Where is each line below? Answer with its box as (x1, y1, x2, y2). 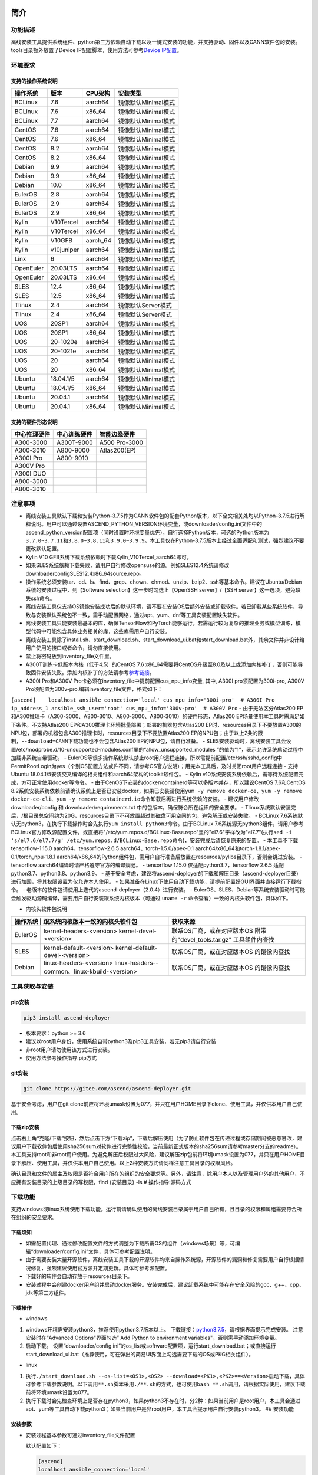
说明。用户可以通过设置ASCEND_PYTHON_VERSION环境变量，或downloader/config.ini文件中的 (30, 520, 262, 527)
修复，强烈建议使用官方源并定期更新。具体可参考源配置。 (30, 1264, 170, 1271)
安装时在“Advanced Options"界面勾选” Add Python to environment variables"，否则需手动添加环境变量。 (25, 1334, 280, 1342)
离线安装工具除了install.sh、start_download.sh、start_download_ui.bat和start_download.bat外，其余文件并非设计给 (25, 636, 305, 643)
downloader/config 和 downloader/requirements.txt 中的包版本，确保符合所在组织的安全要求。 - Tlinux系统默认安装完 (11, 804, 296, 811)
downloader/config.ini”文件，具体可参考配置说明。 (33, 1248, 156, 1255)
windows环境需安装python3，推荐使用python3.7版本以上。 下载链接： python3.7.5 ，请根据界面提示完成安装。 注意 (25, 1326, 303, 1333)
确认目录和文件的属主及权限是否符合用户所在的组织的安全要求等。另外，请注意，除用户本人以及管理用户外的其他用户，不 (11, 1170, 305, 1177)
